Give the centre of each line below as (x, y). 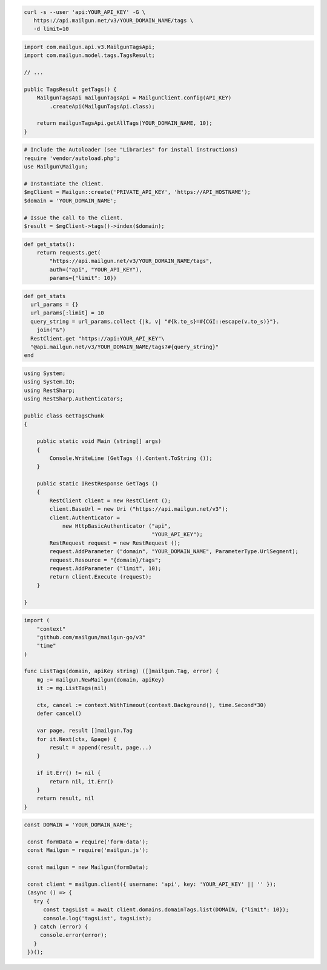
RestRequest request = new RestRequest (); (115, 543)
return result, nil (66, 799)
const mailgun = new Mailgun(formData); (88, 867)
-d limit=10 (51, 29)
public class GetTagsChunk (64, 416)
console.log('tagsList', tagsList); (97, 918)
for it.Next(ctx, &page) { (77, 739)
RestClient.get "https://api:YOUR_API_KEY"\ (97, 338)
